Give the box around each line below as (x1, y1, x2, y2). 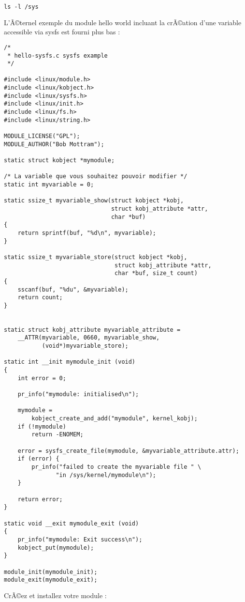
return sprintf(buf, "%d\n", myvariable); (17, 229, 156, 236)
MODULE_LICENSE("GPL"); (4, 133, 80, 140)
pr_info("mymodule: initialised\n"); (17, 391, 139, 398)
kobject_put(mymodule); (17, 544, 94, 551)
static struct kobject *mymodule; (4, 157, 115, 164)
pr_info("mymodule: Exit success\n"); (17, 536, 143, 543)
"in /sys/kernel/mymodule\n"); (56, 471, 156, 479)
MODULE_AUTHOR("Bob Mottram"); (4, 140, 104, 148)
